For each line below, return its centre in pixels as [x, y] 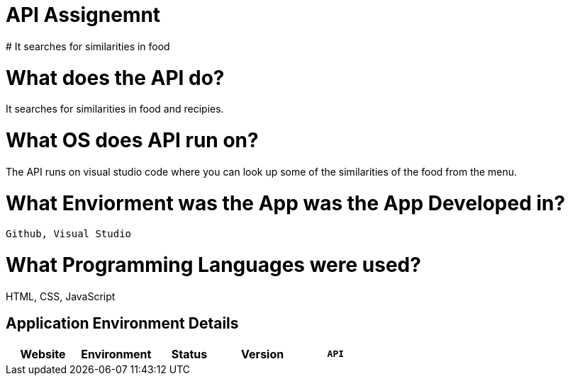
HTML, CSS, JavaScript [61, 296]
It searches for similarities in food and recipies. [115, 109]
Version [263, 354]
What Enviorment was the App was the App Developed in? [286, 203]
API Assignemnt [83, 15]
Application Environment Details [122, 324]
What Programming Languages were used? [213, 265]
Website [43, 354]
